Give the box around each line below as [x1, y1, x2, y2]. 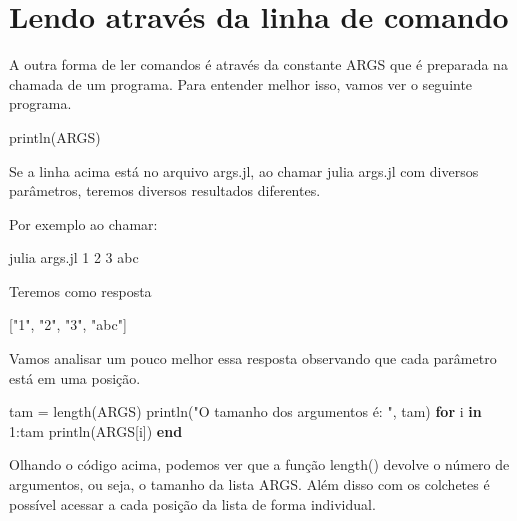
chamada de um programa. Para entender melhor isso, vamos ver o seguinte [9, 73, 473, 94]
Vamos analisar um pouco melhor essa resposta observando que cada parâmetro [9, 348, 497, 369]
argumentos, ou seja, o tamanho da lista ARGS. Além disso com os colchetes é [9, 474, 490, 495]
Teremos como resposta [9, 280, 152, 301]
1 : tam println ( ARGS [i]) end [9, 420, 183, 441]
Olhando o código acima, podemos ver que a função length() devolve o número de [9, 454, 510, 475]
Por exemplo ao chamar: [9, 213, 158, 234]
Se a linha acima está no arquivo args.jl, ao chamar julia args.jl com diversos [9, 160, 479, 181]
